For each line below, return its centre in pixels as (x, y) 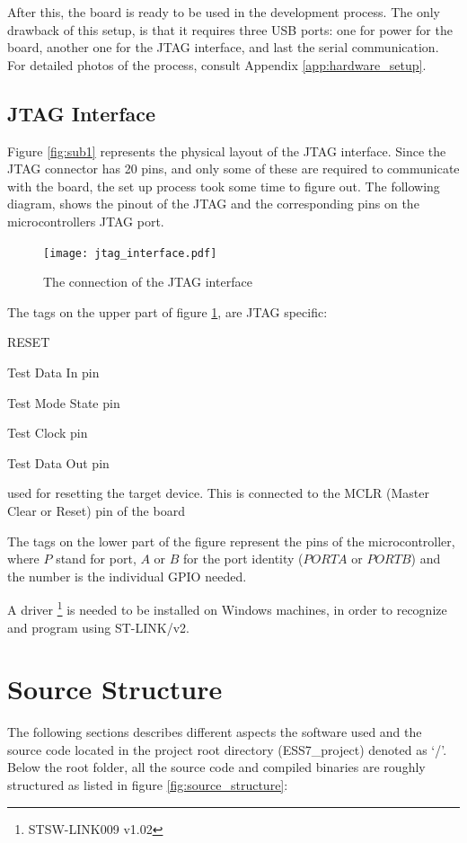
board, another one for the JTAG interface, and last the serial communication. (223, 47)
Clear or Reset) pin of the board (96, 510)
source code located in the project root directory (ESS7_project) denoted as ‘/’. (227, 749)
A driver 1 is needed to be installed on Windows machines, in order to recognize (227, 608)
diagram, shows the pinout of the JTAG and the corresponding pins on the (213, 204)
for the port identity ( (243, 559)
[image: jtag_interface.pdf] (130, 253)
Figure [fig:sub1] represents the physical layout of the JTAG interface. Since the (227, 151)
